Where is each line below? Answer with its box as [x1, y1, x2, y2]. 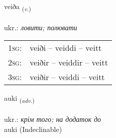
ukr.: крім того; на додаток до [4, 114, 101, 124]
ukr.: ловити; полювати [4, 22, 77, 32]
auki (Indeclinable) [4, 123, 62, 134]
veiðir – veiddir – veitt [30, 56, 108, 68]
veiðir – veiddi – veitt [30, 71, 105, 83]
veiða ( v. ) [4, 1, 31, 13]
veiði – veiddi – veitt [30, 42, 102, 54]
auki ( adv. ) [4, 93, 35, 105]
